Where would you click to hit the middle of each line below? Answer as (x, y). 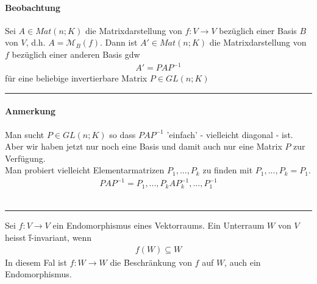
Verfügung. (25, 158)
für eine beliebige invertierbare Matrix (76, 78)
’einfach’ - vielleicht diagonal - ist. (230, 134)
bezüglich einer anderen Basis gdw (76, 54)
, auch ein (243, 262)
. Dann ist (119, 42)
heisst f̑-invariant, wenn (48, 237)
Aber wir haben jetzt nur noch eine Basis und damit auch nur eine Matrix (144, 146)
